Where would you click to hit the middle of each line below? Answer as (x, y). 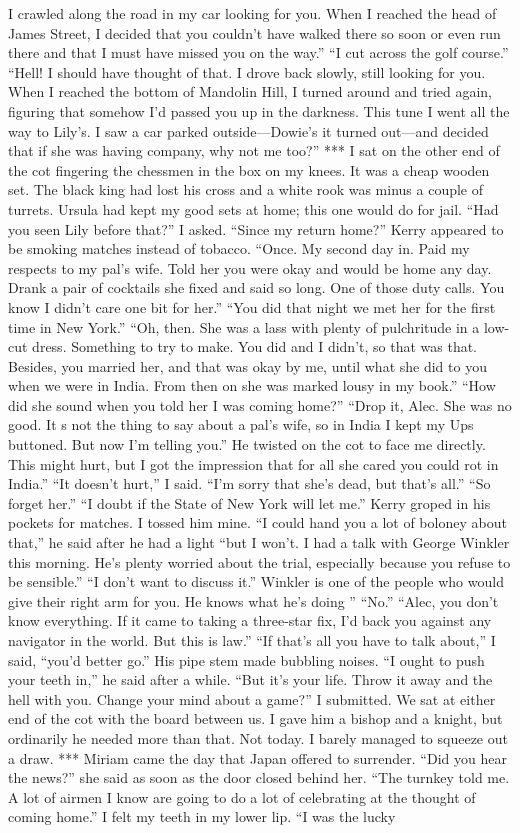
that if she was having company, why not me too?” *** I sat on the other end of (254, 150)
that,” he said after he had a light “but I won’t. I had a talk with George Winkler (259, 542)
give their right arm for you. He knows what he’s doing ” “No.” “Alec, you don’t (253, 600)
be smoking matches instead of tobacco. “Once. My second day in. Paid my (239, 248)
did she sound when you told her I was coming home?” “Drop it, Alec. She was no (260, 404)
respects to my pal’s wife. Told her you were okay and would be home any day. (250, 267)
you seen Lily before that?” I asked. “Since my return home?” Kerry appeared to (256, 228)
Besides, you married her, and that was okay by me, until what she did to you (247, 365)
